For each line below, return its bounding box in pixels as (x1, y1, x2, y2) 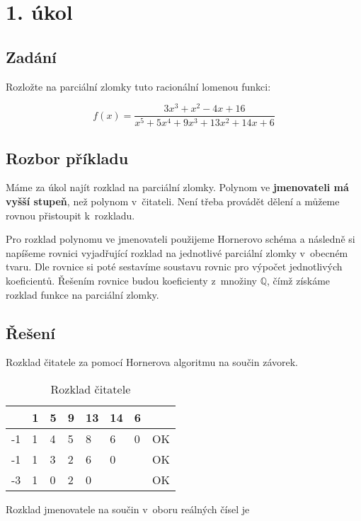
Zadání (6, 45, 57, 67)
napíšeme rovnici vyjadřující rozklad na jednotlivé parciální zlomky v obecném (6, 245, 348, 260)
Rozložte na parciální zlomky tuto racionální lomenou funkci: (6, 79, 271, 93)
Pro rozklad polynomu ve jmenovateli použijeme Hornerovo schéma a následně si (6, 231, 355, 246)
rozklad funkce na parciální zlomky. (6, 287, 159, 302)
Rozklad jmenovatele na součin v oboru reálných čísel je (6, 501, 250, 516)
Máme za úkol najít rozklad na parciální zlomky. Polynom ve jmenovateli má (6, 180, 349, 195)
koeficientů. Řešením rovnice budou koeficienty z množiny (6, 273, 257, 287)
